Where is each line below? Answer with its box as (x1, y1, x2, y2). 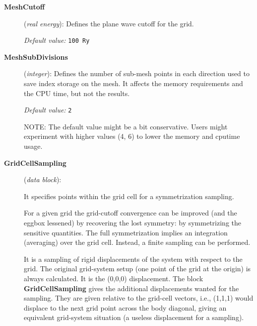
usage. (24, 141, 43, 151)
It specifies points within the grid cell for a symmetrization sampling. (24, 191, 234, 201)
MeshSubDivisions (4, 51, 68, 62)
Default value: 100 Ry (24, 35, 90, 45)
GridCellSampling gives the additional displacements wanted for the (24, 283, 239, 293)
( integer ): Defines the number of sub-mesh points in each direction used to (24, 68, 250, 79)
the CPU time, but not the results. (24, 88, 130, 98)
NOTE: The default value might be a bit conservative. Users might (24, 121, 228, 131)
